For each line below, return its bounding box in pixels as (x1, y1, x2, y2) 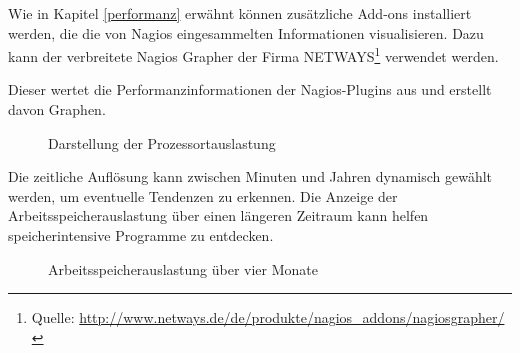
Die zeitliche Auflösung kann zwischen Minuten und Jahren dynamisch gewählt (8, 166, 493, 187)
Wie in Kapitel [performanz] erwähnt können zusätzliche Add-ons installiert (8, 3, 472, 23)
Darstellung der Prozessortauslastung (48, 132, 276, 153)
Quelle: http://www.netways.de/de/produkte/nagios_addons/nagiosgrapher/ (31, 307, 505, 328)
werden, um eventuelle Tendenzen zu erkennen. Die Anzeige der (8, 185, 398, 206)
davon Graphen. (8, 99, 106, 120)
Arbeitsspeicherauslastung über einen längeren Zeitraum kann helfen (8, 205, 429, 226)
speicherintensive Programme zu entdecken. (8, 225, 274, 245)
